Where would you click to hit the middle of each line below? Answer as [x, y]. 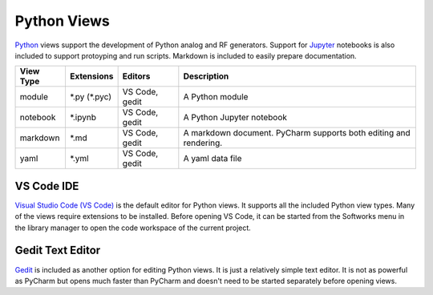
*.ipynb [83, 118]
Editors [136, 76]
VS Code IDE [47, 186]
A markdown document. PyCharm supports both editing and [297, 133]
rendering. [203, 143]
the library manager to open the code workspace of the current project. [133, 228]
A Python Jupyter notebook [235, 118]
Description [206, 76]
